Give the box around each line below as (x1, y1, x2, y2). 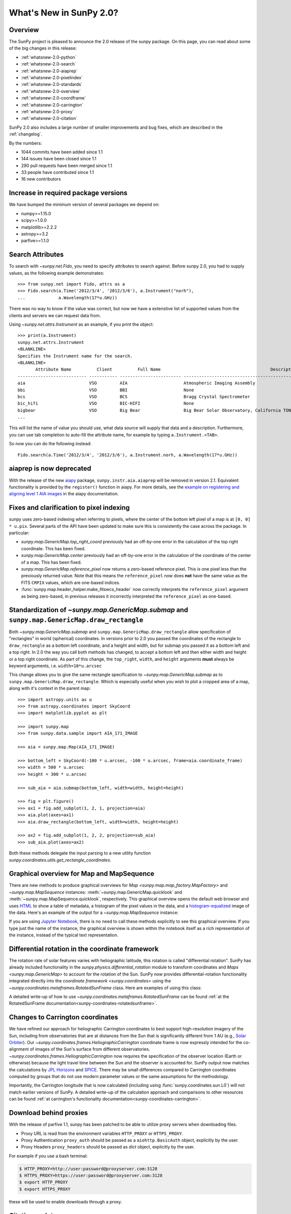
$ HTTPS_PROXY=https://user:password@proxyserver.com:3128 (19, 1173, 162, 1179)
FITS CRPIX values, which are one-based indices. (21, 579, 121, 585)
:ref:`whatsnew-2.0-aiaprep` (21, 68, 78, 74)
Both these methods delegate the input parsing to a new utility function (9, 850, 151, 856)
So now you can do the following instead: (9, 441, 92, 447)
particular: (9, 530, 30, 536)
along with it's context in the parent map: (9, 685, 91, 691)
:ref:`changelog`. (9, 131, 43, 137)
